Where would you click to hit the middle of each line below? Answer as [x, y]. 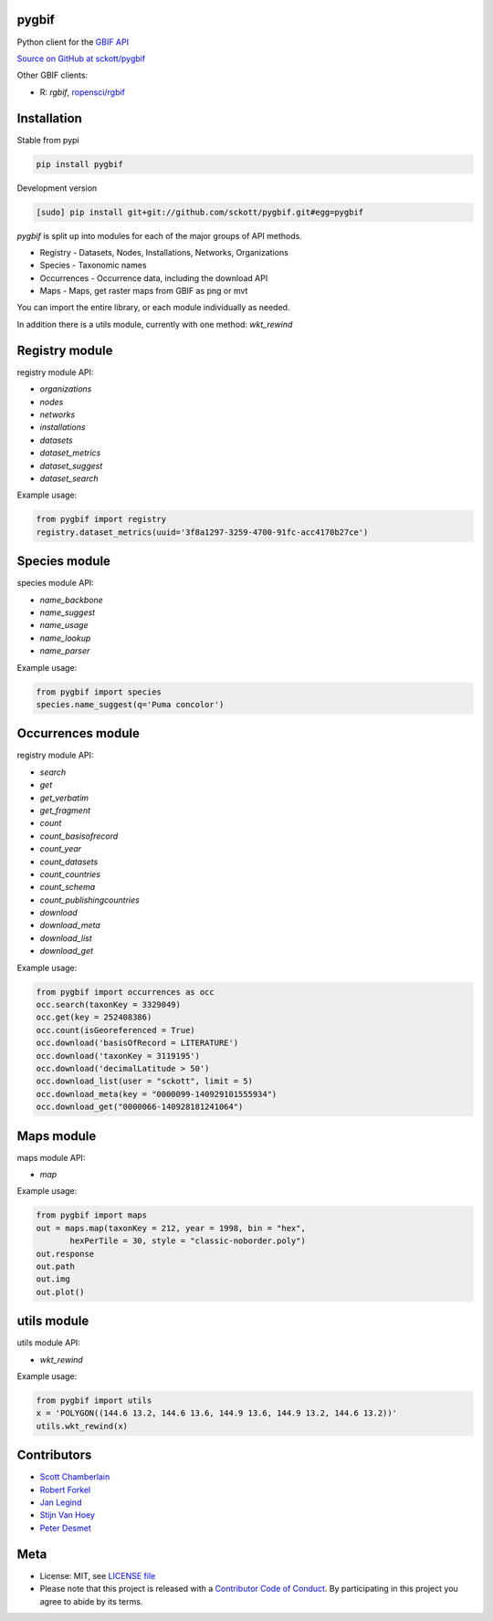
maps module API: [51, 1157]
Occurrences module [79, 733]
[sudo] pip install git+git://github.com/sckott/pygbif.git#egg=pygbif [200, 212]
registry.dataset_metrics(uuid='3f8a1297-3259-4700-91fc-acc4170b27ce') [202, 532]
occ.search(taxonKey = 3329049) [109, 1005]
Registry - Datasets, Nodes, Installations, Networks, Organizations [164, 252]
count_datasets [69, 862]
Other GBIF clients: [52, 75]
